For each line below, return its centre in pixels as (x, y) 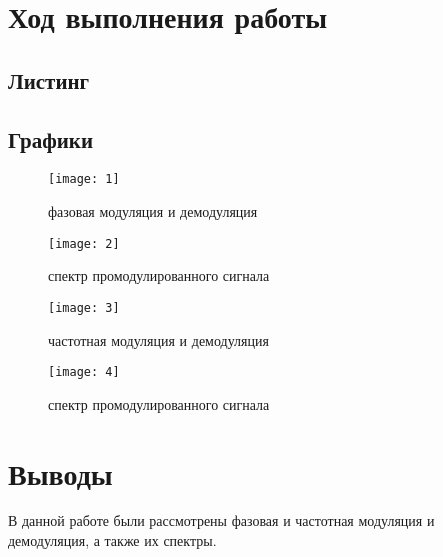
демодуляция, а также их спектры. (112, 540)
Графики (51, 138)
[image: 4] (84, 372)
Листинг (49, 79)
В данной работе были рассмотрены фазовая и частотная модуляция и (221, 520)
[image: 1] (84, 179)
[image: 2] (84, 243)
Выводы (60, 472)
